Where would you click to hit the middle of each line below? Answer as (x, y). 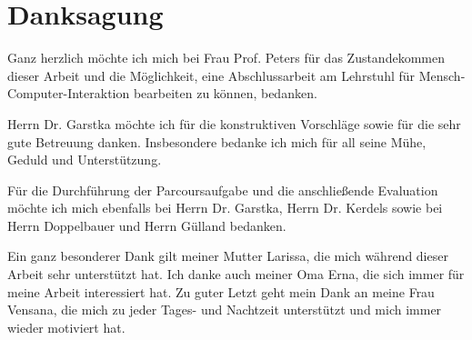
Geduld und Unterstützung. (85, 160)
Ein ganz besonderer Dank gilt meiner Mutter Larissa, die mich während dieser (228, 256)
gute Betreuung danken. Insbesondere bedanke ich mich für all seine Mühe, (217, 141)
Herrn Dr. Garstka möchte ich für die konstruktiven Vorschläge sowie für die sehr (234, 123)
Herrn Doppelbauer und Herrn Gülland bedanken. (147, 225)
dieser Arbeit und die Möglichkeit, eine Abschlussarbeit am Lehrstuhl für (211, 75)
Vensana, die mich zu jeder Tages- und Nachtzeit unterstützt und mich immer (225, 310)
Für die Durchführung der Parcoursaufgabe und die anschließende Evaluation (223, 190)
